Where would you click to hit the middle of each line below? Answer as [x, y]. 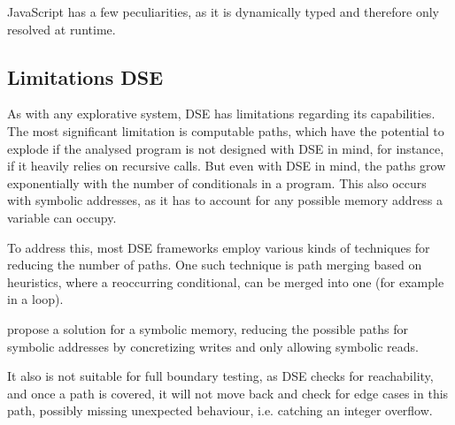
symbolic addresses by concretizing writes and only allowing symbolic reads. [213, 346]
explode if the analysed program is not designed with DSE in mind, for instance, [226, 148]
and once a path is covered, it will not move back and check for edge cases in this [228, 393]
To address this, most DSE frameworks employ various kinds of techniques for [219, 247]
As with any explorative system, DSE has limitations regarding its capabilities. [221, 114]
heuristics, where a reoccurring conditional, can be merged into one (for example [226, 281]
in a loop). [35, 299]
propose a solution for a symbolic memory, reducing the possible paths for [208, 328]
